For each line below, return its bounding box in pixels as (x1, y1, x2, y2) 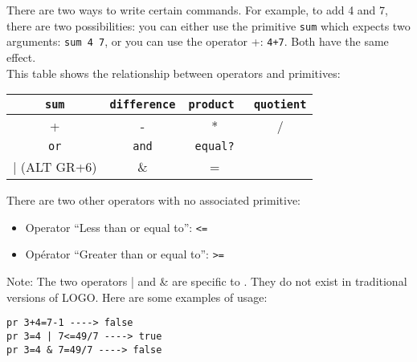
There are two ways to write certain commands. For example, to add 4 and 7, (6, 2, 388, 18)
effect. (6, 48, 36, 65)
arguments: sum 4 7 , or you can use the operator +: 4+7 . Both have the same (6, 33, 389, 50)
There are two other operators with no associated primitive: (6, 192, 301, 209)
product (188, 98, 235, 112)
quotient (253, 98, 307, 112)
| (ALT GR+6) (13, 157, 97, 177)
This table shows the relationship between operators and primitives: (6, 64, 341, 81)
